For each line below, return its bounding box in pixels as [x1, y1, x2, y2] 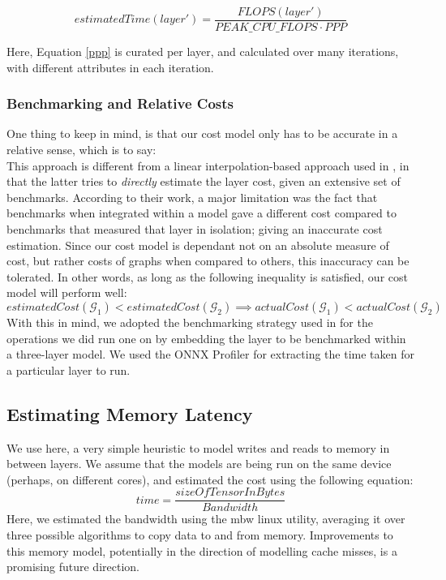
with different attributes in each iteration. [6, 58, 214, 75]
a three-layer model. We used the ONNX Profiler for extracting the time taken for [6, 346, 414, 363]
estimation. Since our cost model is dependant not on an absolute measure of [6, 236, 389, 253]
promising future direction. [6, 558, 139, 575]
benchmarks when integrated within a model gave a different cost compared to [6, 204, 397, 221]
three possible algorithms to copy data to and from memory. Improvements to [6, 526, 393, 543]
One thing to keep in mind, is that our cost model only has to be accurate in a [6, 125, 398, 142]
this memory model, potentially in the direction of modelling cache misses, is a [6, 542, 397, 559]
